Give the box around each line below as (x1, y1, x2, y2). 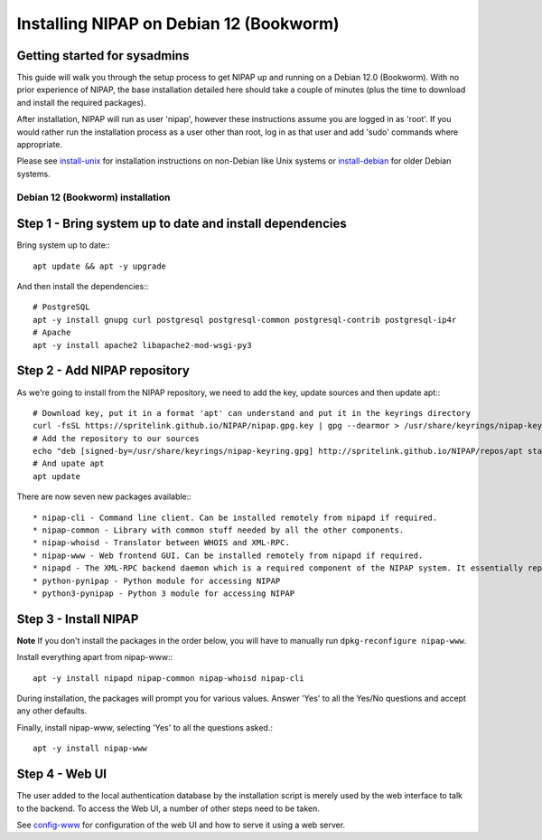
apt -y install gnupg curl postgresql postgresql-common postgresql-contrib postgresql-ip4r (33, 315, 457, 325)
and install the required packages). (16, 97, 146, 108)
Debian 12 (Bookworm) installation (16, 191, 171, 203)
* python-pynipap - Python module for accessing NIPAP (33, 575, 281, 586)
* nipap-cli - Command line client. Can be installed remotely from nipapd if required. (33, 512, 438, 523)
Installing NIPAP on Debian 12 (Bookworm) (16, 14, 340, 33)
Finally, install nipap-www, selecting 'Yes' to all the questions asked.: (16, 722, 273, 732)
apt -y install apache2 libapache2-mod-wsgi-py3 (33, 340, 252, 350)
